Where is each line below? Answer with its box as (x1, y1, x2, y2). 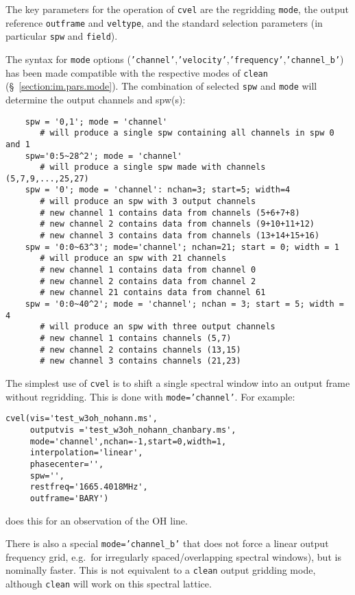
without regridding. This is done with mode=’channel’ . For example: (5, 389, 295, 403)
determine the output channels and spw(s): (5, 92, 186, 106)
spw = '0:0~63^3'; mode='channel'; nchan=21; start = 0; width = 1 (25, 242, 339, 252)
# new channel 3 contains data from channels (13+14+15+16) (40, 231, 320, 241)
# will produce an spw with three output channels (40, 322, 276, 332)
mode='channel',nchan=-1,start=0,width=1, (29, 436, 227, 446)
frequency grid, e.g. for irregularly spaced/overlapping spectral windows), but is (5, 549, 341, 564)
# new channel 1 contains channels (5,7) (40, 333, 232, 343)
